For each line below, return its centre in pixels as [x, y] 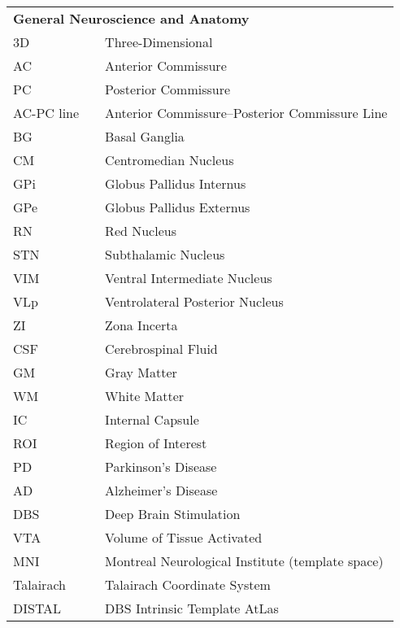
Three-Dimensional [159, 42]
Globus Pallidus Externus [178, 207]
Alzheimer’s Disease [161, 490]
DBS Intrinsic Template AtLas [192, 608]
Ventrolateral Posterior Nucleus [194, 301]
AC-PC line [46, 113]
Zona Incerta [141, 325]
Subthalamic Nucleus [165, 254]
